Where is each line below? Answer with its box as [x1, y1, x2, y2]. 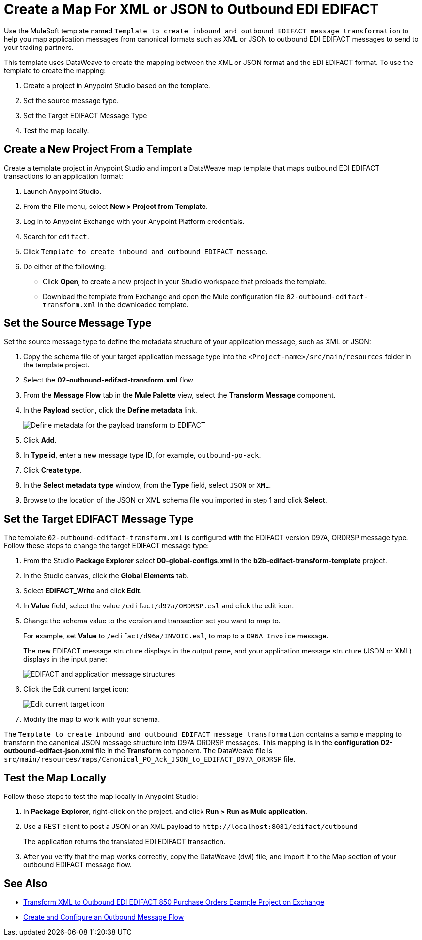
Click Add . [23, 436, 57, 445]
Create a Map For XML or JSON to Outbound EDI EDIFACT [4, 1, 379, 17]
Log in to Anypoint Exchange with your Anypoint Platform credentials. [23, 217, 245, 225]
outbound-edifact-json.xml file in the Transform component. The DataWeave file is [4, 747, 273, 755]
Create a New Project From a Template [4, 143, 192, 156]
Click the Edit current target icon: [23, 685, 129, 694]
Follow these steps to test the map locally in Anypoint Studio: [4, 792, 198, 801]
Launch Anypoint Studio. [23, 187, 102, 195]
